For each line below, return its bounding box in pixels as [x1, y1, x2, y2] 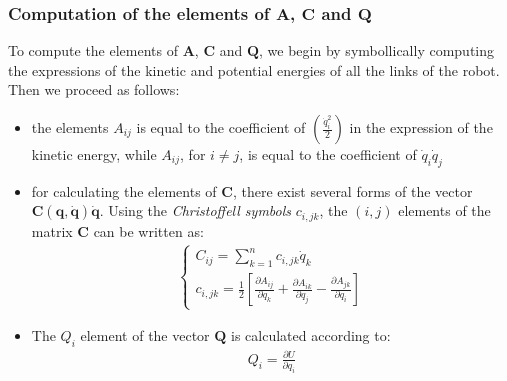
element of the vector [80, 325, 210, 346]
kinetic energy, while [31, 144, 157, 164]
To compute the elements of [8, 40, 178, 61]
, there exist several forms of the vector [232, 180, 473, 201]
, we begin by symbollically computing [259, 40, 495, 61]
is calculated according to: [231, 325, 391, 346]
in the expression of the [349, 117, 493, 137]
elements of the [398, 200, 491, 221]
